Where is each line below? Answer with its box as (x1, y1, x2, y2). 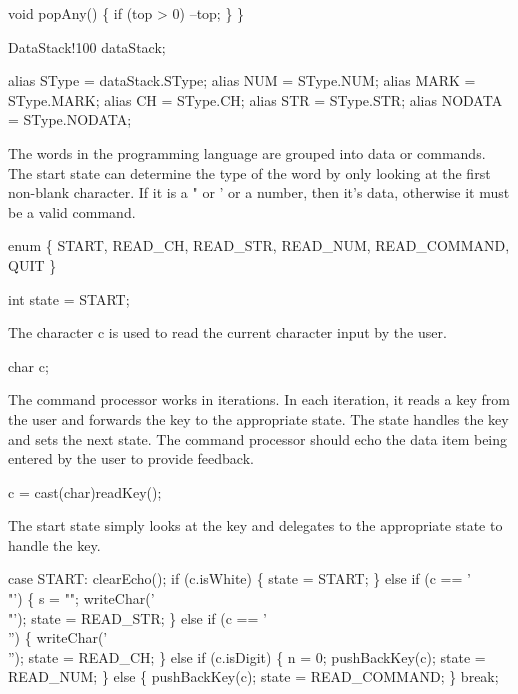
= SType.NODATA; (8, 109, 132, 130)
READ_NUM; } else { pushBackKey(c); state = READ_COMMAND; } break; (8, 666, 499, 687)
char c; (8, 355, 49, 376)
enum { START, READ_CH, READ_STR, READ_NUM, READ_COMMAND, (8, 235, 510, 256)
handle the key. (8, 534, 101, 555)
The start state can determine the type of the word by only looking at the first (8, 162, 491, 183)
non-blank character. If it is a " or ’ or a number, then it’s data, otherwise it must (8, 182, 510, 203)
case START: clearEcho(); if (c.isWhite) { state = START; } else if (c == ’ (8, 568, 471, 589)
